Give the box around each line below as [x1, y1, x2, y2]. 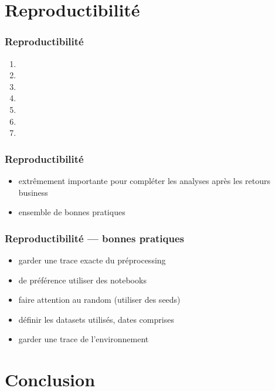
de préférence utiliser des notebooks [18, 273, 147, 286]
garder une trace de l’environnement [18, 333, 149, 345]
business [18, 186, 48, 198]
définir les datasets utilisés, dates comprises [18, 313, 174, 325]
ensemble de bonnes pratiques [18, 206, 125, 218]
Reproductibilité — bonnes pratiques [5, 230, 184, 245]
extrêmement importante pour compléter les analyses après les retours [18, 174, 271, 186]
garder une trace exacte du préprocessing [18, 253, 166, 266]
